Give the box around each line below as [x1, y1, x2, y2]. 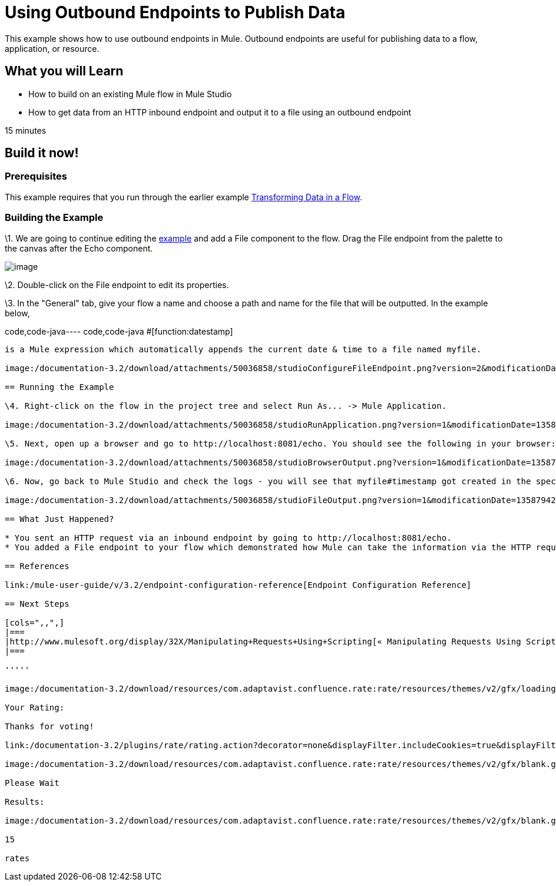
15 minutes [5, 125, 47, 135]
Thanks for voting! [5, 721, 94, 731]
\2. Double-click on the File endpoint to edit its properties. [5, 279, 229, 290]
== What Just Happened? [5, 514, 114, 524]
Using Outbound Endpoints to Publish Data [5, 2, 346, 22]
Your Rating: [5, 702, 65, 712]
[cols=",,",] [5, 617, 65, 627]
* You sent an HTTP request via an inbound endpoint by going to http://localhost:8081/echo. [5, 533, 452, 543]
